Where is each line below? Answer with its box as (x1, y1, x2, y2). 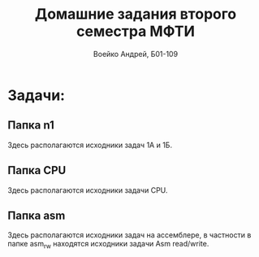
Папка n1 (7, 119, 54, 133)
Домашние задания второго (34, 5, 237, 24)
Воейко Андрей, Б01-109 (93, 49, 179, 59)
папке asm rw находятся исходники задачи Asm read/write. (7, 239, 209, 250)
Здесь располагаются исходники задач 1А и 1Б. (7, 140, 172, 150)
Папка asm (7, 208, 66, 222)
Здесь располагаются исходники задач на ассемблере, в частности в (7, 230, 252, 240)
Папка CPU (7, 163, 67, 177)
